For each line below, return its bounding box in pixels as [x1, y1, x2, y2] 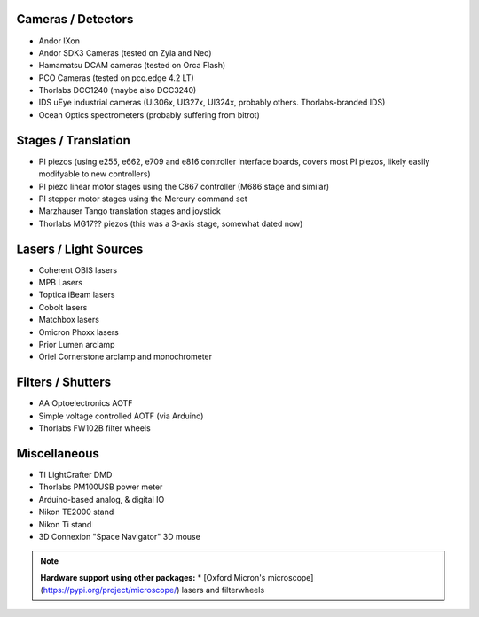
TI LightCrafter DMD [38, 469, 113, 480]
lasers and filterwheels [181, 585, 265, 596]
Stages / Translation [16, 133, 130, 148]
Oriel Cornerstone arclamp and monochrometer [38, 351, 213, 363]
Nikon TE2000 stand [38, 506, 114, 518]
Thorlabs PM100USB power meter [38, 481, 163, 492]
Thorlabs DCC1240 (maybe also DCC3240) [38, 85, 197, 96]
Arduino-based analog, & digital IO [38, 494, 165, 504]
